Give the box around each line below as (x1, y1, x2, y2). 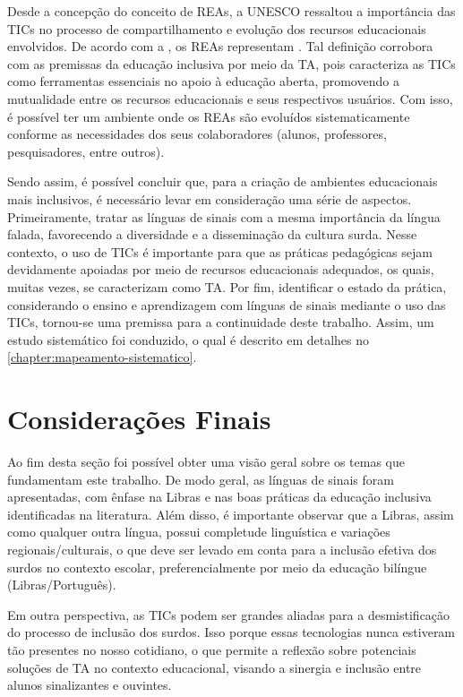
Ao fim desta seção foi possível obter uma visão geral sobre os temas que (7, 452, 405, 470)
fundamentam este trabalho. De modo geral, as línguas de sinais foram (7, 469, 394, 488)
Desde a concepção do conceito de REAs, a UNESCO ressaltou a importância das (7, 2, 456, 20)
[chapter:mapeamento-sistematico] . (7, 348, 197, 366)
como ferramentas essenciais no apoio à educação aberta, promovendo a (7, 72, 399, 90)
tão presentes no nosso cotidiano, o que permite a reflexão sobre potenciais (7, 640, 416, 658)
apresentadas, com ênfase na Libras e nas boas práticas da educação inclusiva (7, 487, 432, 506)
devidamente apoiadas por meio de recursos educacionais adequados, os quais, (7, 260, 434, 279)
